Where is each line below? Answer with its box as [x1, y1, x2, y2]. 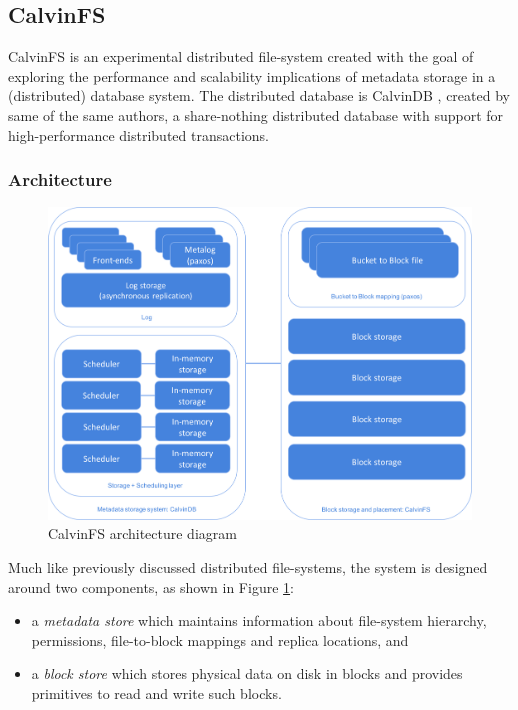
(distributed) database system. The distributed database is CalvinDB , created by [8, 85, 510, 106]
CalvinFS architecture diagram [48, 523, 237, 544]
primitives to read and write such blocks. [31, 683, 282, 704]
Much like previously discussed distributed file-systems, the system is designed [8, 557, 488, 578]
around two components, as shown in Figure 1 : [8, 576, 294, 597]
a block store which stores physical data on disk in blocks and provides [31, 663, 463, 684]
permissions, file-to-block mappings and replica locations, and [31, 629, 409, 650]
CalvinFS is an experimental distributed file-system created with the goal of [8, 46, 474, 67]
